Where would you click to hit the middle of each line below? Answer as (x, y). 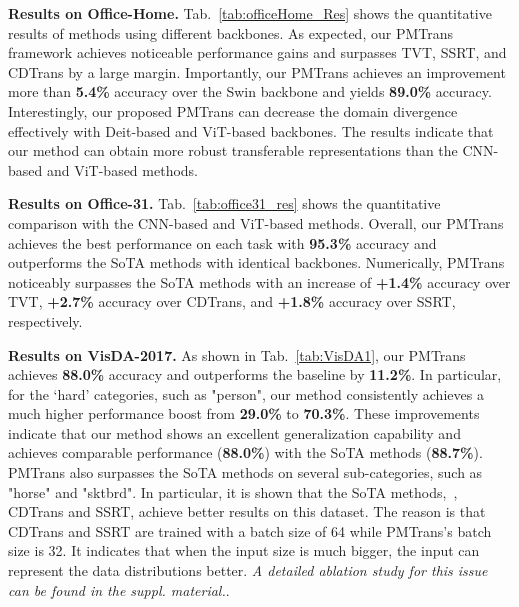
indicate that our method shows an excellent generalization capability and (234, 432)
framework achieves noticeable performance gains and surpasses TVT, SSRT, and (257, 52)
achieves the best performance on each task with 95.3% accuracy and (222, 242)
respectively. (45, 320)
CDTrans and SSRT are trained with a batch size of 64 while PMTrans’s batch (250, 530)
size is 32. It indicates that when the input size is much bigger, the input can (244, 550)
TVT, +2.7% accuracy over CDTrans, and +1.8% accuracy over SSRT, (232, 301)
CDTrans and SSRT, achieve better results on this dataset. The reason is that (247, 511)
